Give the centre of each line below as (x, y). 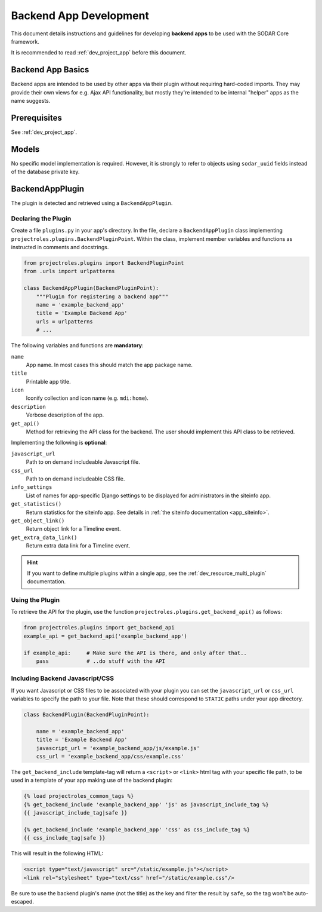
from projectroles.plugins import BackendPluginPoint (104, 263)
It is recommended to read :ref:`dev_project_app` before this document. (99, 53)
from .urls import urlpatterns (69, 271)
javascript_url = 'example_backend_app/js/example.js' (118, 748)
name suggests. (31, 101)
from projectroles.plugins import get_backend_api (99, 628)
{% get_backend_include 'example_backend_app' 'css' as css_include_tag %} (137, 830)
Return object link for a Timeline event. (73, 529)
